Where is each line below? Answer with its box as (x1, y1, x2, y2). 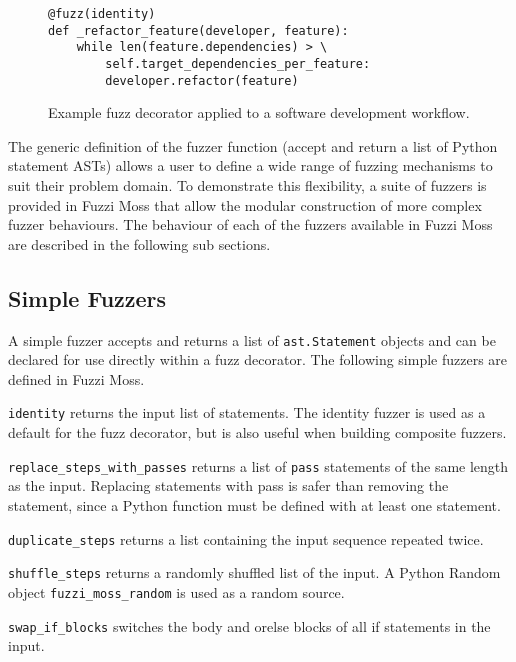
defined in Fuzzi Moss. (8, 368, 145, 389)
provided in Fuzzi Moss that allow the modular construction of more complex (8, 194, 482, 215)
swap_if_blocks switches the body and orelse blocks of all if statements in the (8, 615, 491, 636)
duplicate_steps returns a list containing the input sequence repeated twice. (8, 528, 484, 549)
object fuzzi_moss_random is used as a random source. (8, 581, 345, 602)
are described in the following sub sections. (8, 233, 271, 254)
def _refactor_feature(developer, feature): (48, 23, 349, 38)
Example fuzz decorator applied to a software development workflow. (48, 102, 470, 123)
